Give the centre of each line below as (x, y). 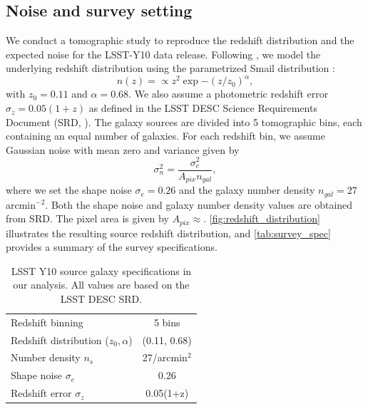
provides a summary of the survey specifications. (112, 247)
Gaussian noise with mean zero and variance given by (123, 149)
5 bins (167, 322)
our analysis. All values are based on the (101, 285)
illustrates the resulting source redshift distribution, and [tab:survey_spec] (168, 233)
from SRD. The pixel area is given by (87, 218)
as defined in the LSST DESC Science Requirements (203, 108)
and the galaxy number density (247, 190)
